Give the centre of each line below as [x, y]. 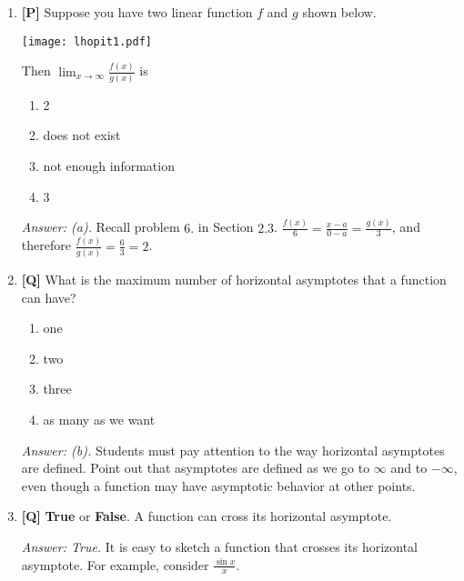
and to [409, 468]
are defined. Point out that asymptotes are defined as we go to [196, 468]
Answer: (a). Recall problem [101, 227]
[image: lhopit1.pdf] [86, 41]
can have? [49, 297]
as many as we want [99, 419]
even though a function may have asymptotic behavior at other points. [218, 485]
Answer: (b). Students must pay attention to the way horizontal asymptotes [233, 450]
